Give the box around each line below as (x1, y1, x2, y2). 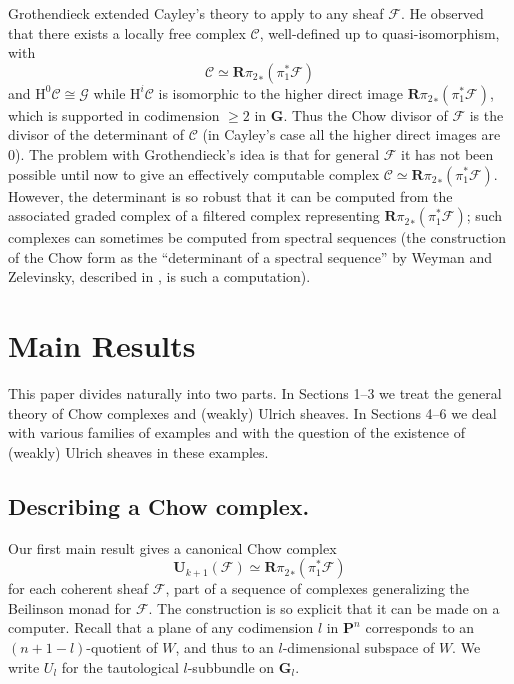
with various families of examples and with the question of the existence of (8, 422, 465, 443)
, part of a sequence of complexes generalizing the (165, 578, 470, 599)
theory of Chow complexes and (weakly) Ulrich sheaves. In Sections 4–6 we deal (8, 402, 497, 423)
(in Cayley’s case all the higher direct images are (202, 124, 501, 145)
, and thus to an (175, 637, 274, 658)
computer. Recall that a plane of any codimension (8, 617, 314, 638)
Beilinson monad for (8, 597, 132, 618)
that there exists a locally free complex (8, 22, 246, 43)
